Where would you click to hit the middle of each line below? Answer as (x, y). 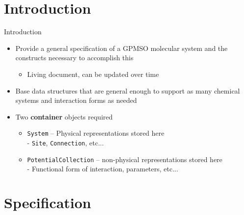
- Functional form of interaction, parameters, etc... (103, 169)
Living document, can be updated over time (93, 74)
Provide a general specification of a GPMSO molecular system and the (122, 48)
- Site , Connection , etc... (65, 142)
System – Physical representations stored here (96, 133)
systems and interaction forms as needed (76, 100)
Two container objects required (64, 116)
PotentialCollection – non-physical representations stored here (125, 159)
